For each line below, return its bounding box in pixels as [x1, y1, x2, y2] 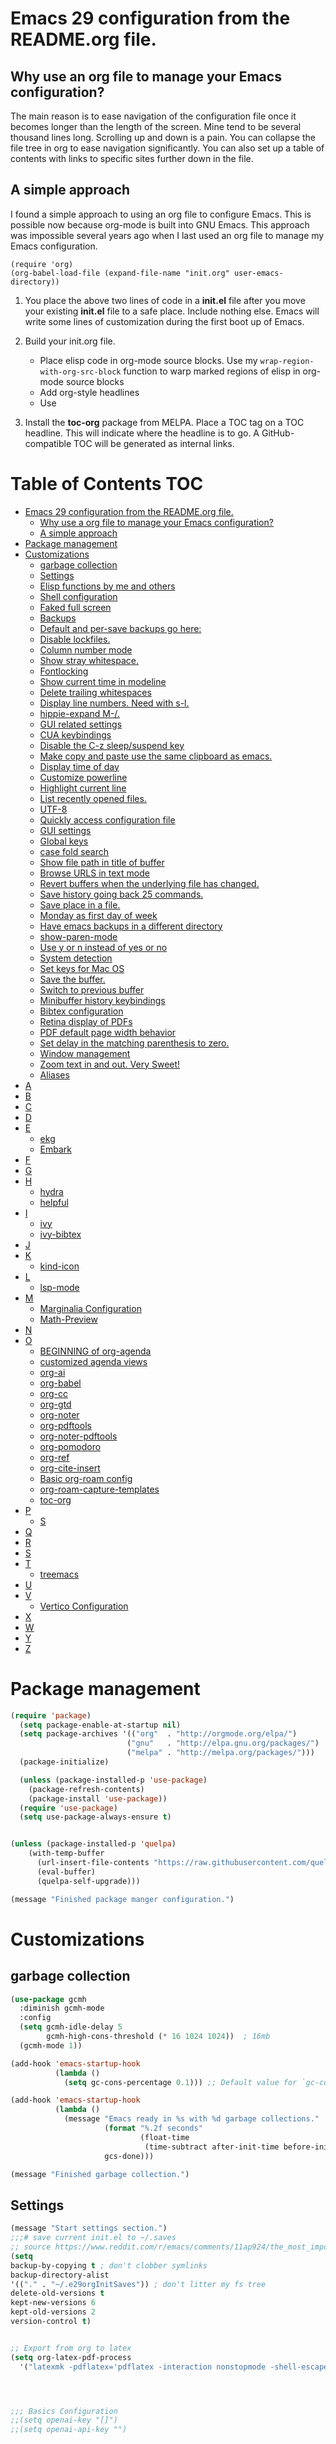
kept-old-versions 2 [10, 2307, 97, 2317]
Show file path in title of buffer [39, 856, 165, 868]
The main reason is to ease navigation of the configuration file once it [10, 110, 297, 122]
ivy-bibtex [39, 1228, 82, 1240]
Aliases [39, 1068, 70, 1081]
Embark [39, 1143, 73, 1155]
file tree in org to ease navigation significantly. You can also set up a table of [10, 142, 325, 154]
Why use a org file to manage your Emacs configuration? [39, 516, 274, 528]
